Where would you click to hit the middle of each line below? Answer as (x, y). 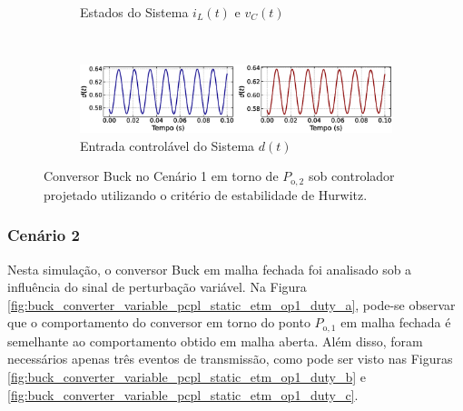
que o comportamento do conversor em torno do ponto (159, 322)
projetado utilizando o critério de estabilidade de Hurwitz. (206, 194)
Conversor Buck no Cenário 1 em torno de (161, 176)
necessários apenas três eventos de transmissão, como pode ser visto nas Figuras (230, 359)
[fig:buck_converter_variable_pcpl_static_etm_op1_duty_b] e (187, 376)
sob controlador (351, 176)
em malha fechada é (396, 322)
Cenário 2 (44, 235)
